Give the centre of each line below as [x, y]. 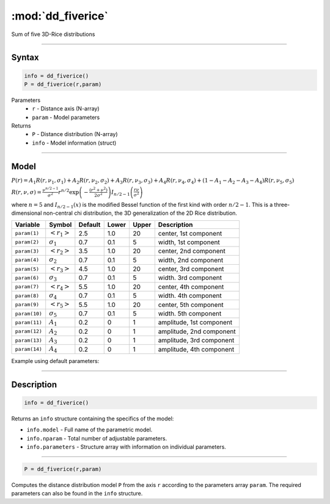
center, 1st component [190, 233]
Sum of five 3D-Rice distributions [53, 34]
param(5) [27, 269]
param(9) [27, 305]
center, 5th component [191, 304]
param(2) [27, 242]
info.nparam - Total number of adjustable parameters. [97, 438]
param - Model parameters [66, 117]
